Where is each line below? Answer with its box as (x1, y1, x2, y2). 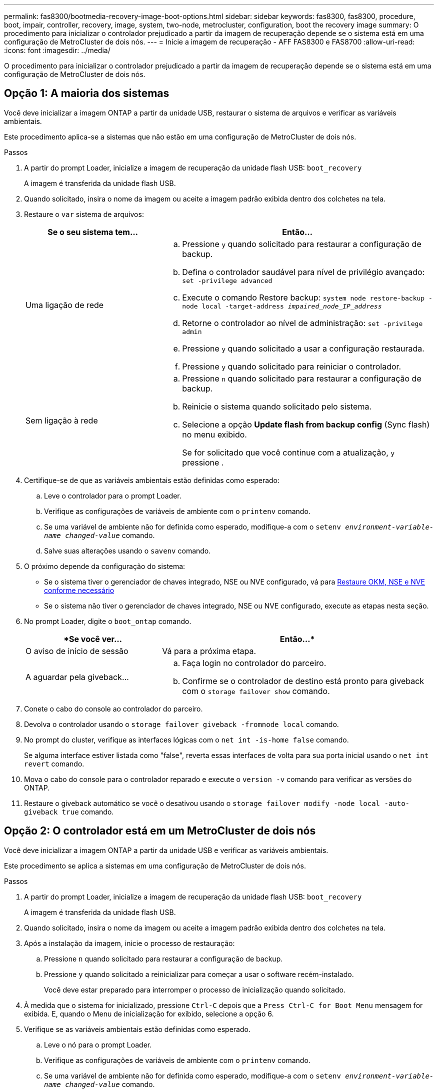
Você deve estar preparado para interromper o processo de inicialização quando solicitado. (44, 985, 345, 994)
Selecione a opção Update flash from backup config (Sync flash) (182, 419, 430, 429)
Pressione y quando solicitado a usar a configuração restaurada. (182, 343, 424, 353)
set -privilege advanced (182, 276, 272, 284)
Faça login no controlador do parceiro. (182, 657, 326, 668)
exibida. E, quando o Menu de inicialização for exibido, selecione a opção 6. (24, 1009, 274, 1018)
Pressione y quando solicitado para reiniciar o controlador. (182, 361, 401, 371)
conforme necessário (44, 585, 114, 594)
